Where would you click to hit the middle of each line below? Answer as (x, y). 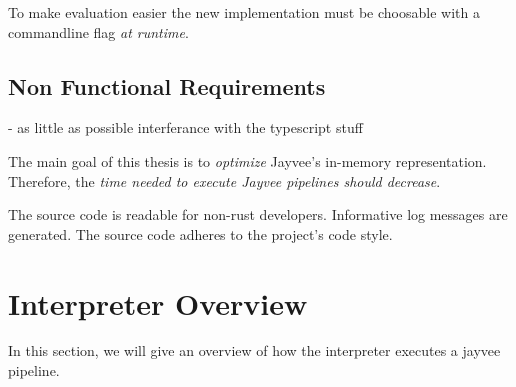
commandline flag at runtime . (98, 31)
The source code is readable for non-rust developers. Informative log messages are (258, 214)
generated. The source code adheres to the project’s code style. (200, 233)
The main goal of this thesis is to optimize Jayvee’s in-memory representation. (247, 160)
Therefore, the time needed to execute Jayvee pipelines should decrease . (224, 180)
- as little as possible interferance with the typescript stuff (185, 127)
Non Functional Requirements (167, 85)
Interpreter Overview (158, 302)
